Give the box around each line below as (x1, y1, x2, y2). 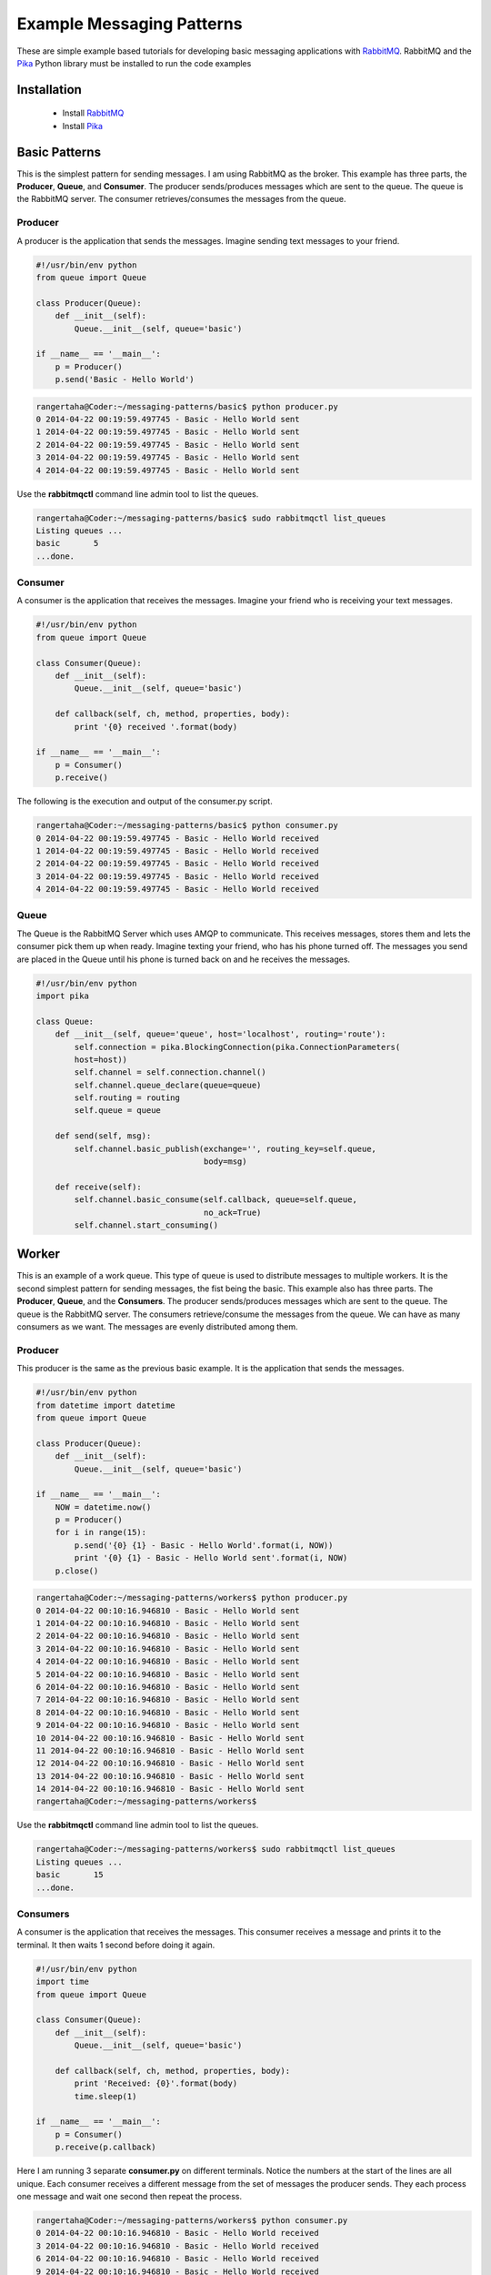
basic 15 (35, 1870, 104, 1880)
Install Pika (62, 120, 104, 131)
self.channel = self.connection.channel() (74, 1067, 267, 1077)
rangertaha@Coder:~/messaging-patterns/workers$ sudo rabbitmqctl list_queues (35, 1844, 396, 1855)
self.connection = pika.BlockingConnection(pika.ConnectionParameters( (74, 1042, 401, 1052)
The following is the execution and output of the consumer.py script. (16, 796, 273, 807)
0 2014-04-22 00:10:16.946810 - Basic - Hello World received (35, 2228, 319, 2239)
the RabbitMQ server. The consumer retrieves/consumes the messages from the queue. (16, 194, 346, 205)
